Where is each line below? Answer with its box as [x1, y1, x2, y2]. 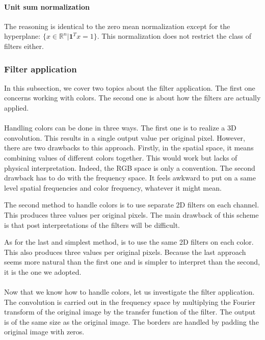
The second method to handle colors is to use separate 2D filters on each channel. [4, 199, 259, 210]
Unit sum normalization [4, 1, 90, 12]
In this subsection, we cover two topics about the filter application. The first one [4, 82, 255, 93]
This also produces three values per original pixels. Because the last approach [4, 246, 246, 257]
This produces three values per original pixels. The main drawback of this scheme [4, 209, 259, 220]
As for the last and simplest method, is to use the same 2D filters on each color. [4, 237, 254, 247]
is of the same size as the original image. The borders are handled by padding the [4, 316, 259, 327]
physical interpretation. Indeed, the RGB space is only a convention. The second [4, 162, 255, 173]
